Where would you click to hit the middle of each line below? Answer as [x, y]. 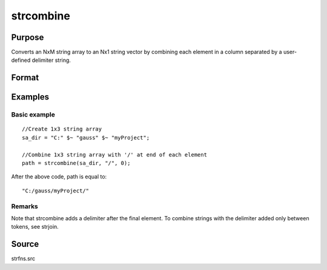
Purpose [28, 37]
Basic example [33, 115]
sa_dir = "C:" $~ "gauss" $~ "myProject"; [86, 137]
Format [25, 78]
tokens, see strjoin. [35, 227]
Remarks [25, 206]
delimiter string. [51, 60]
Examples [30, 97]
